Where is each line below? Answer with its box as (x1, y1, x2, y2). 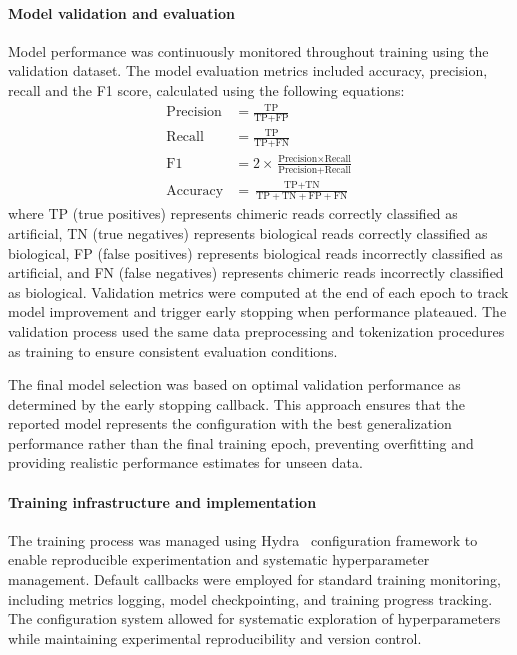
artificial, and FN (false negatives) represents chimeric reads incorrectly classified (8, 262, 504, 283)
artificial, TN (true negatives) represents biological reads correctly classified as (8, 222, 488, 243)
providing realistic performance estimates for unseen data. (8, 452, 363, 473)
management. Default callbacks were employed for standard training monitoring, (8, 569, 501, 590)
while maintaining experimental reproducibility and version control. (8, 627, 422, 648)
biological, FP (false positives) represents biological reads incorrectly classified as (8, 242, 503, 263)
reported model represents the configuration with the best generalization (8, 413, 452, 434)
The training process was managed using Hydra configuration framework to (8, 529, 478, 550)
